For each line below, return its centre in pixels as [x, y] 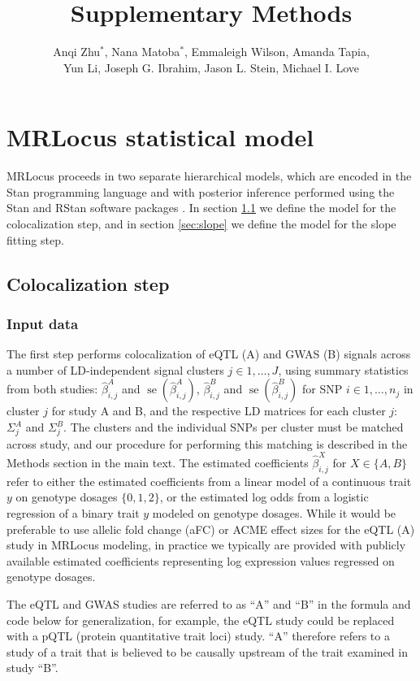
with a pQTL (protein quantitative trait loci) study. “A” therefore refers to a [198, 636]
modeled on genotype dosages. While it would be [274, 513]
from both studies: [52, 389]
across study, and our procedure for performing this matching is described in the [207, 443]
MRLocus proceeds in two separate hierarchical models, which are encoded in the [209, 176]
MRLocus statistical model [160, 137]
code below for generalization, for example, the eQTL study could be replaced [201, 620]
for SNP [323, 389]
